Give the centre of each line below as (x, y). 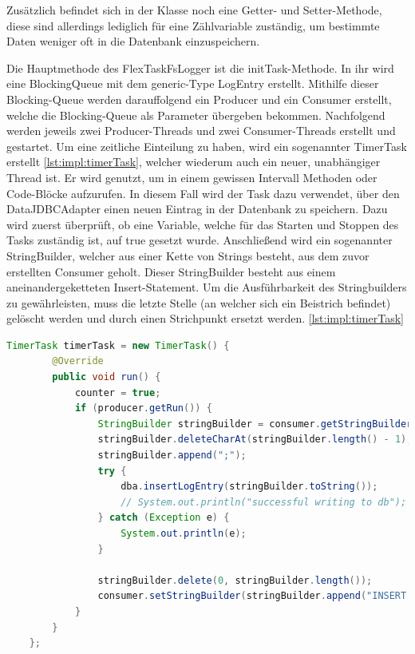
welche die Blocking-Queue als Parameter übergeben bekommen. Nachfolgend (196, 115)
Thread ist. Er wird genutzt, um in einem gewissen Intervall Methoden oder (192, 177)
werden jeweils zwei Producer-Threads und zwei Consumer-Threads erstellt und (201, 131)
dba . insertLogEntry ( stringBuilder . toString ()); (249, 487)
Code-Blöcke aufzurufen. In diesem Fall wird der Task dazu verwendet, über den (203, 193)
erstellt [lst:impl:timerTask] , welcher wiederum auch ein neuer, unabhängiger (194, 162)
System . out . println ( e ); (184, 533)
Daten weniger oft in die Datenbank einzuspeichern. (133, 41)
